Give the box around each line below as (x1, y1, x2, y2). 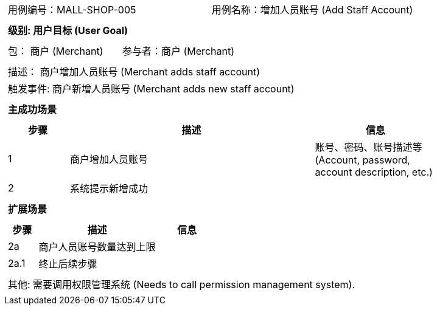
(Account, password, (315, 154, 410, 166)
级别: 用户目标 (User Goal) (8, 24, 128, 36)
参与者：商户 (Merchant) (122, 45, 234, 57)
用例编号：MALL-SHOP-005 (8, 4, 136, 16)
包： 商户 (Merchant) (8, 45, 103, 57)
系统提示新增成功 (70, 182, 149, 195)
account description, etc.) (315, 166, 433, 178)
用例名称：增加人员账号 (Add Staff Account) (211, 4, 413, 16)
